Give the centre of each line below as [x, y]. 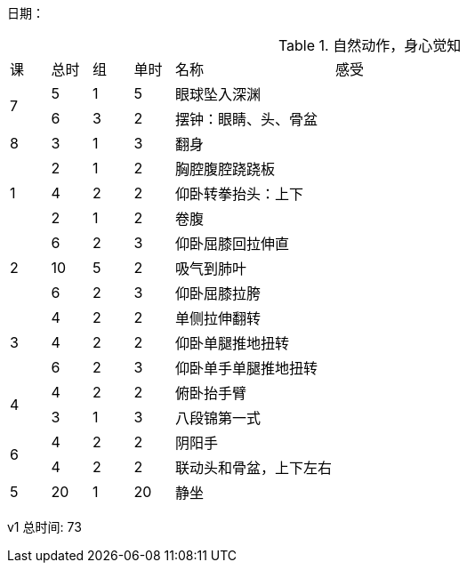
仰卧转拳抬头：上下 [240, 194]
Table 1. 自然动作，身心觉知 [370, 45]
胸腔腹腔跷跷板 [225, 169]
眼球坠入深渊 [218, 94]
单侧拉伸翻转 [218, 318]
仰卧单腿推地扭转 [233, 343]
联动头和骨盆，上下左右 [254, 468]
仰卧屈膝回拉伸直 [233, 244]
